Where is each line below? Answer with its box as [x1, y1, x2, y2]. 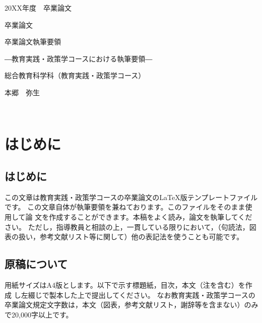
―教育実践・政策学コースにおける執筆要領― [5, 53, 153, 63]
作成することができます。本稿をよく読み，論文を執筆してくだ [49, 211, 252, 222]
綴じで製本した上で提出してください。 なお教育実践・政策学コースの [28, 289, 255, 300]
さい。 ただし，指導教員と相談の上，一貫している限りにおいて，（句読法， [5, 221, 249, 232]
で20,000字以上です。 [5, 309, 73, 319]
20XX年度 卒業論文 [5, 3, 72, 13]
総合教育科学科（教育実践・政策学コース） [5, 70, 146, 81]
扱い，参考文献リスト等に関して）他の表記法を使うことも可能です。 [18, 231, 244, 242]
